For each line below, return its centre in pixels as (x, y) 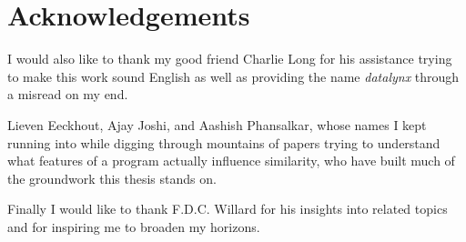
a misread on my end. (68, 94)
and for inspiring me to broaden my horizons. (134, 226)
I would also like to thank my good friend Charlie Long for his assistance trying (230, 59)
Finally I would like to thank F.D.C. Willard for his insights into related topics (228, 209)
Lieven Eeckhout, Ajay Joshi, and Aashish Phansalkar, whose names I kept (217, 124)
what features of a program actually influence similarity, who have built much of (231, 161)
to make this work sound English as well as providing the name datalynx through (233, 76)
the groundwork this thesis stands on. (112, 178)
